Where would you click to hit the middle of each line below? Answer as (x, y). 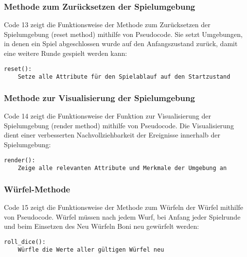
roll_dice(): (25, 242)
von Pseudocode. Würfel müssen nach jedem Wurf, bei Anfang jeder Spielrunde (122, 216)
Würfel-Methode (37, 189)
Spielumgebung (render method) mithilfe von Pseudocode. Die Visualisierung (119, 125)
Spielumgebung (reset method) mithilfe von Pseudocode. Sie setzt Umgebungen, (123, 34)
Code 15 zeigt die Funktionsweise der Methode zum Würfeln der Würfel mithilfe (124, 207)
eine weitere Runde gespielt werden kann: (66, 53)
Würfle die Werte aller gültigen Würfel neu (91, 250)
